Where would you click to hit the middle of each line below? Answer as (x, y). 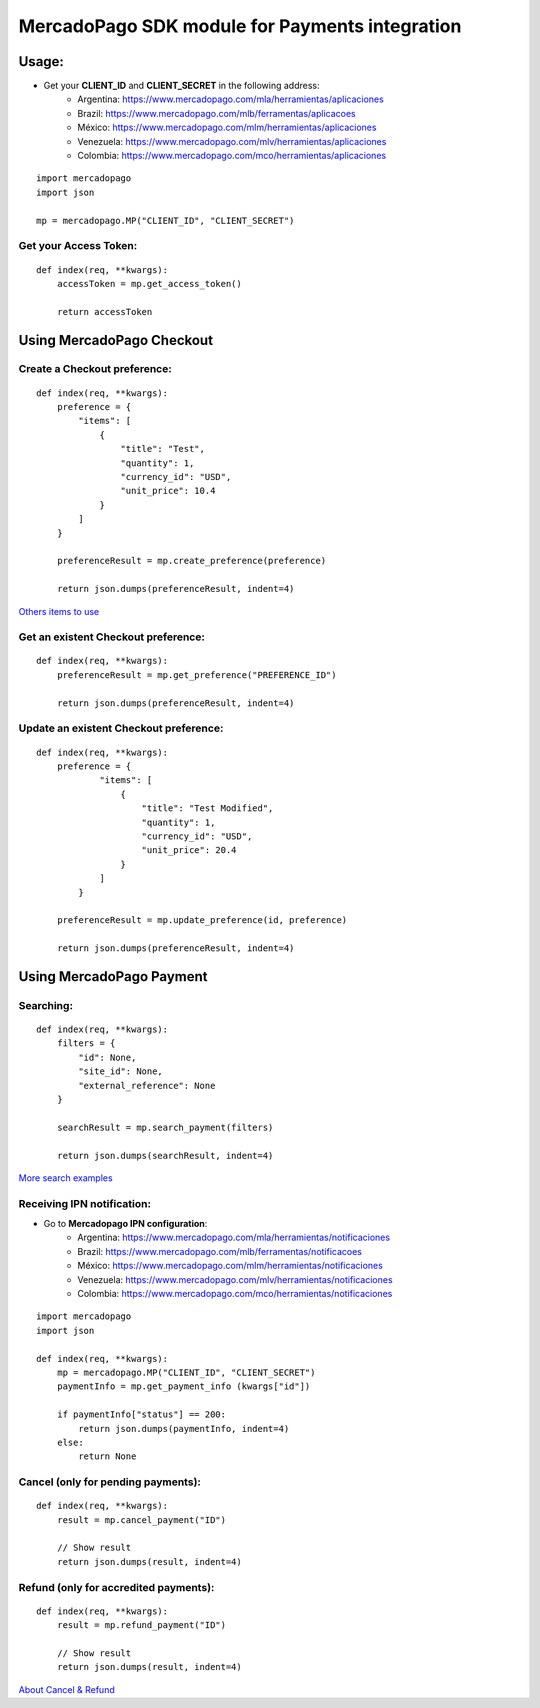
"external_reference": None (147, 1085)
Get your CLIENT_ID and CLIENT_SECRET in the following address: (181, 86)
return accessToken (104, 311)
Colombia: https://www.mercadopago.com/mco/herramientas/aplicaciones (232, 156)
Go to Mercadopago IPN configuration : (125, 1224)
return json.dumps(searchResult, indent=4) (165, 1155)
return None (107, 1456)
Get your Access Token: (78, 246)
